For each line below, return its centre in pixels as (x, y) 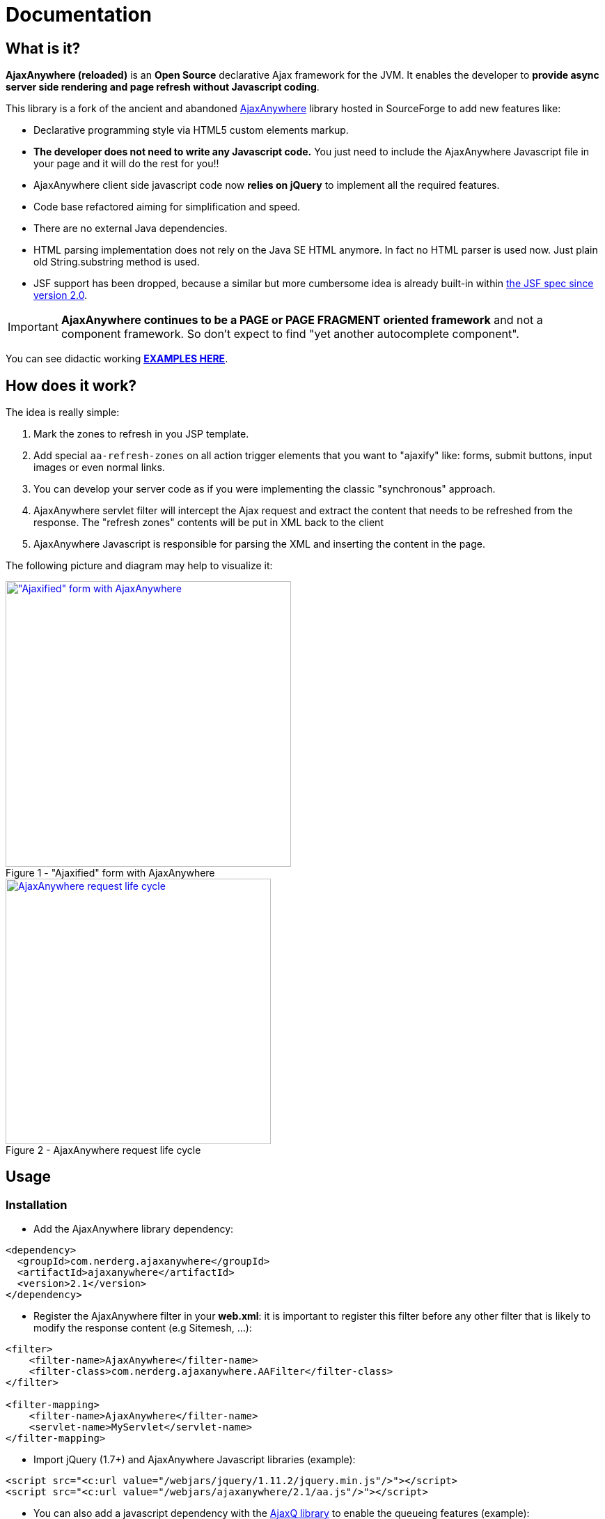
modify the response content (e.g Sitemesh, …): (143, 1328)
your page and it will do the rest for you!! (126, 164)
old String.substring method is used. (117, 262)
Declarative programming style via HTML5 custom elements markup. (191, 130)
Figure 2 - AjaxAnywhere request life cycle (103, 1150)
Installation (37, 1204)
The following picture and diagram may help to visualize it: (139, 566)
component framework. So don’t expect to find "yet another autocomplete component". (290, 334)
